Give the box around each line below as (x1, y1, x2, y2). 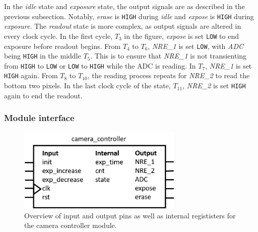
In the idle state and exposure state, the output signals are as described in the (4, 1, 245, 11)
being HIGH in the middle (4, 50, 81, 61)
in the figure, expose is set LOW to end (124, 30, 239, 41)
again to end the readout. (4, 90, 83, 100)
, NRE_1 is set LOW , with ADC (148, 40, 244, 51)
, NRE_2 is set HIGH (182, 80, 246, 91)
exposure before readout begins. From (4, 40, 121, 51)
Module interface (4, 111, 75, 124)
